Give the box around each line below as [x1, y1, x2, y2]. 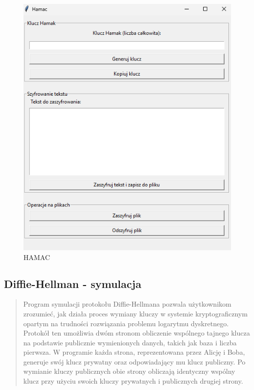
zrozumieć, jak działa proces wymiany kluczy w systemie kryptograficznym [23, 308, 248, 318]
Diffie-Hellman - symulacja [4, 276, 141, 291]
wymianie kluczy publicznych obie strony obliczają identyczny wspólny [23, 366, 235, 376]
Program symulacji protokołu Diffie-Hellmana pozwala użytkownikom [23, 299, 231, 309]
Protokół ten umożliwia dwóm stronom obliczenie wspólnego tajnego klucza [23, 328, 250, 338]
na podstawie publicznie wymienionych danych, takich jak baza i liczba [23, 337, 237, 347]
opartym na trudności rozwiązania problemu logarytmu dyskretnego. [23, 318, 229, 328]
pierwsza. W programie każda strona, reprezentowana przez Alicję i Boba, [23, 347, 245, 357]
